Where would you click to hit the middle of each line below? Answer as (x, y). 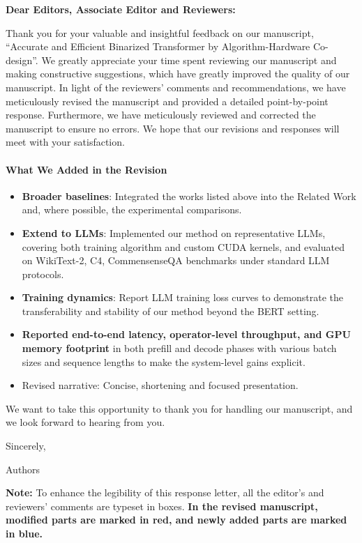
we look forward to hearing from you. (85, 422)
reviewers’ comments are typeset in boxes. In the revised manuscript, (162, 506)
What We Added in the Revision (86, 169)
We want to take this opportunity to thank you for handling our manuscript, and (179, 408)
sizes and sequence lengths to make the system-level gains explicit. (164, 361)
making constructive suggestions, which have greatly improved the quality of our (178, 74)
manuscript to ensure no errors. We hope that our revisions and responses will (173, 128)
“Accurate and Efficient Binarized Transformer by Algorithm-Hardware (158, 46)
